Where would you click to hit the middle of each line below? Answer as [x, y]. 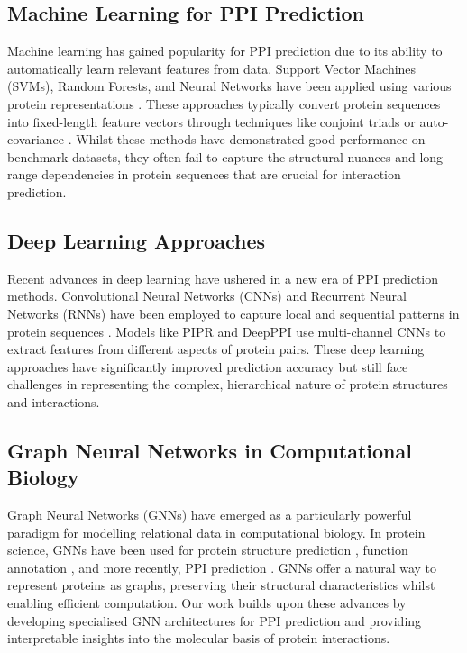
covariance [36, 139]
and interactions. [54, 401]
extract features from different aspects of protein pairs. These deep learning [216, 349]
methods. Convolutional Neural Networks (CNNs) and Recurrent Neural [207, 296]
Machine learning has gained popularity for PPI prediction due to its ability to [225, 51]
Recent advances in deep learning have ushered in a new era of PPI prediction [223, 278]
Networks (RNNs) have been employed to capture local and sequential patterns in [233, 313]
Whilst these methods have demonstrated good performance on [251, 139]
